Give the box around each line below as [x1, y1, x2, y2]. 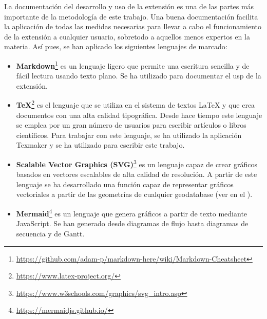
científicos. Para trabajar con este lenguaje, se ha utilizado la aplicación [16, 129, 242, 140]
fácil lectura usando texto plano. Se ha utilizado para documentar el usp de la [16, 70, 261, 81]
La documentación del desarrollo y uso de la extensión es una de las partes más [4, 1, 254, 11]
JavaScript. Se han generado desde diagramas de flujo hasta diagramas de [16, 218, 249, 229]
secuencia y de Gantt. [16, 228, 85, 238]
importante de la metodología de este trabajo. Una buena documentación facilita [4, 11, 258, 22]
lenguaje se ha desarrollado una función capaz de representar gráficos [16, 178, 234, 189]
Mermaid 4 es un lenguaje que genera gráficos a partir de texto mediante [16, 207, 247, 218]
